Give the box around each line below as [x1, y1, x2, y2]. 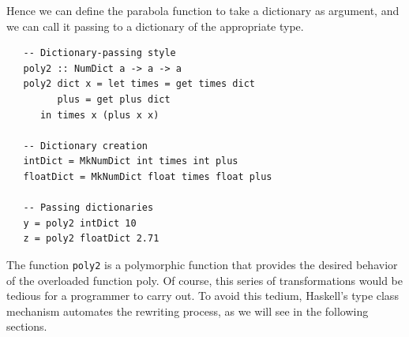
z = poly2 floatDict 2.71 [23, 233, 159, 245]
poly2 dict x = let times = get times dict [23, 78, 255, 90]
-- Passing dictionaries [23, 202, 154, 214]
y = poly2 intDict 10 [23, 217, 137, 229]
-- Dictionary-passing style [23, 47, 176, 59]
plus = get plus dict [57, 93, 171, 105]
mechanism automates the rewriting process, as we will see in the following [6, 302, 369, 319]
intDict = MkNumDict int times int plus [23, 155, 238, 167]
